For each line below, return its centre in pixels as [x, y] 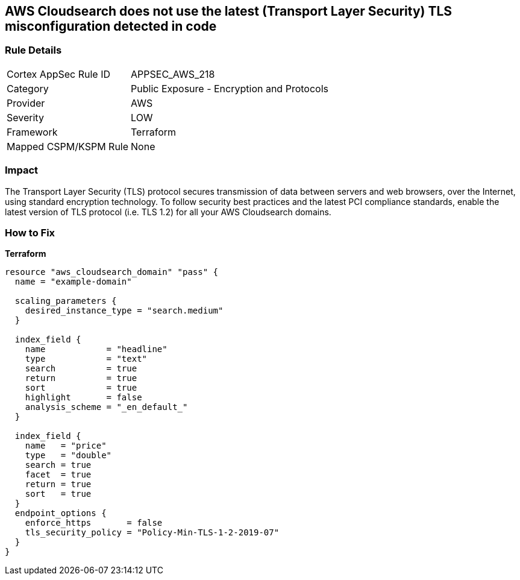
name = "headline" [96, 349]
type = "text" [86, 359]
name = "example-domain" [73, 282]
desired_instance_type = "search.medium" [124, 311]
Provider [26, 103]
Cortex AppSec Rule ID [59, 74]
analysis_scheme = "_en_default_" [106, 407]
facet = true [58, 475]
